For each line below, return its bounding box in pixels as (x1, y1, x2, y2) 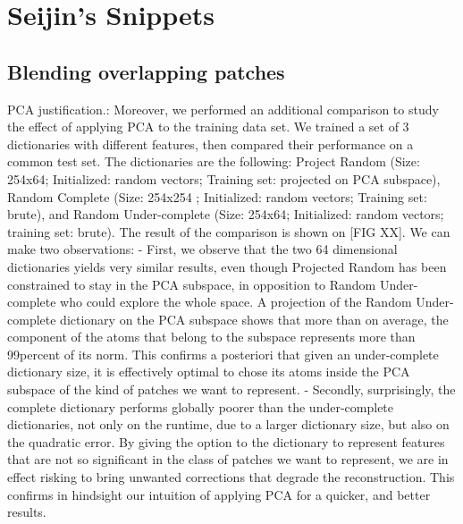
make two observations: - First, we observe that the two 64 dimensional (7, 240, 398, 258)
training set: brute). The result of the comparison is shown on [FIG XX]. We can (7, 222, 450, 241)
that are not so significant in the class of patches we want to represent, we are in (7, 450, 449, 469)
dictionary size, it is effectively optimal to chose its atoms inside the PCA (7, 362, 410, 381)
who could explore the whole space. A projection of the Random (60, 292, 412, 311)
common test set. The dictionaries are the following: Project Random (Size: (7, 152, 420, 171)
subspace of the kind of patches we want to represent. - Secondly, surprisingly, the (7, 380, 456, 399)
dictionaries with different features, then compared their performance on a (7, 134, 414, 153)
